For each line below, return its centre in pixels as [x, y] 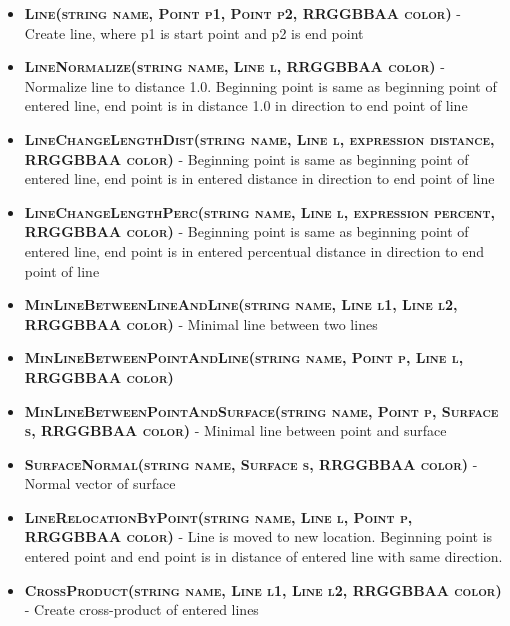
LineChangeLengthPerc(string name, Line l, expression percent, [260, 211]
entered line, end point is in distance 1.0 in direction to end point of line [246, 105]
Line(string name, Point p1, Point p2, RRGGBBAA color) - [243, 13]
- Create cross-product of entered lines [141, 609]
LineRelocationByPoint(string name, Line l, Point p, [218, 516]
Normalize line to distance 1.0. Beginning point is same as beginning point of [260, 85]
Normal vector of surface [100, 483]
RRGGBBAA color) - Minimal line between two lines [201, 323]
